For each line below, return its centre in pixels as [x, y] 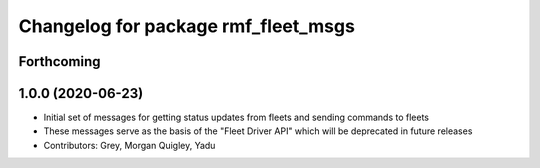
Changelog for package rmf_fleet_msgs [186, 26]
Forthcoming [59, 61]
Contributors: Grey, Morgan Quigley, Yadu [129, 145]
